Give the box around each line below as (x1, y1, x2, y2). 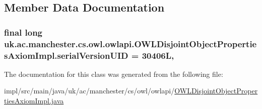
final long (4, 26, 43, 38)
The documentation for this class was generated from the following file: (4, 68, 223, 79)
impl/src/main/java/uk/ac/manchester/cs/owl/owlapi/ (4, 85, 175, 96)
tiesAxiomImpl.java (4, 95, 64, 106)
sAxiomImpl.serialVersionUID (4, 49, 128, 61)
